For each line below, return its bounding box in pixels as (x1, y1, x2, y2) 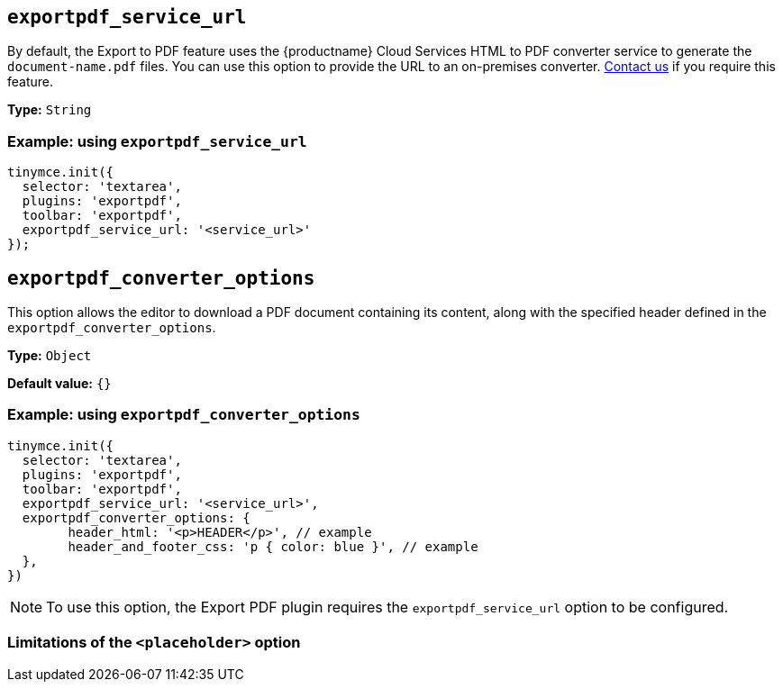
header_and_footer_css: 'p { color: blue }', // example (68, 539, 478, 554)
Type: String (7, 102, 92, 118)
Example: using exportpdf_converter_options (7, 405, 360, 424)
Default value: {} (7, 376, 112, 392)
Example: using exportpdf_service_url (7, 131, 307, 150)
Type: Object (7, 348, 92, 364)
